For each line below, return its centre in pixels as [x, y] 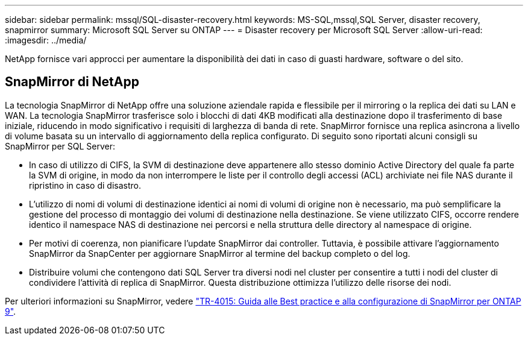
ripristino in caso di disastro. [85, 185]
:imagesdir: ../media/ [46, 40]
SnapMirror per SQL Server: [60, 146]
